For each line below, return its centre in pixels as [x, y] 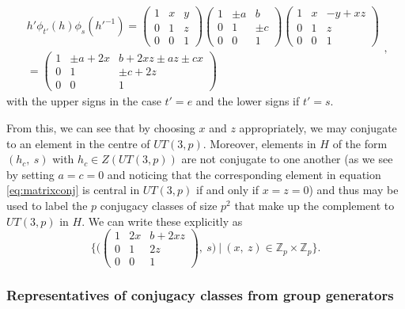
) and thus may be [354, 190]
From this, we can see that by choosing [101, 127]
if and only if [227, 190]
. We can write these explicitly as [162, 221]
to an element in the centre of [78, 143]
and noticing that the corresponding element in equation [244, 174]
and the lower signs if [248, 101]
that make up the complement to [314, 205]
